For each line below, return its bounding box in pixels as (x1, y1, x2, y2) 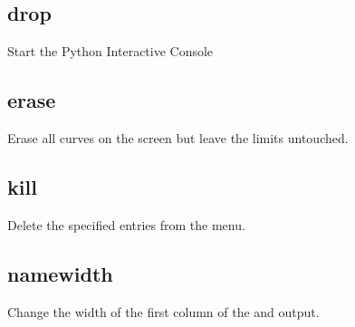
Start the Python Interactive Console (7, 42, 214, 61)
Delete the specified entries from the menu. (7, 215, 245, 234)
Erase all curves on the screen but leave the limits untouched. (7, 129, 349, 147)
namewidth (7, 259, 113, 287)
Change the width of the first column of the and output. (7, 302, 320, 321)
